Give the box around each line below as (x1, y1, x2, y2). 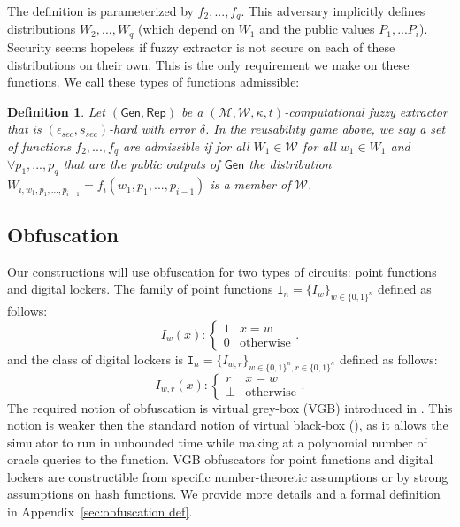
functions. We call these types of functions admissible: (7, 73, 300, 91)
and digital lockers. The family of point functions (7, 279, 273, 298)
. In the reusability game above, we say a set (205, 119, 446, 138)
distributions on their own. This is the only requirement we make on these (7, 55, 410, 73)
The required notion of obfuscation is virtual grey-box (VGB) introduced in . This (7, 398, 453, 416)
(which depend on (138, 19, 234, 38)
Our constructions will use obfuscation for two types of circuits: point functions (7, 262, 437, 280)
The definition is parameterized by (7, 2, 194, 19)
